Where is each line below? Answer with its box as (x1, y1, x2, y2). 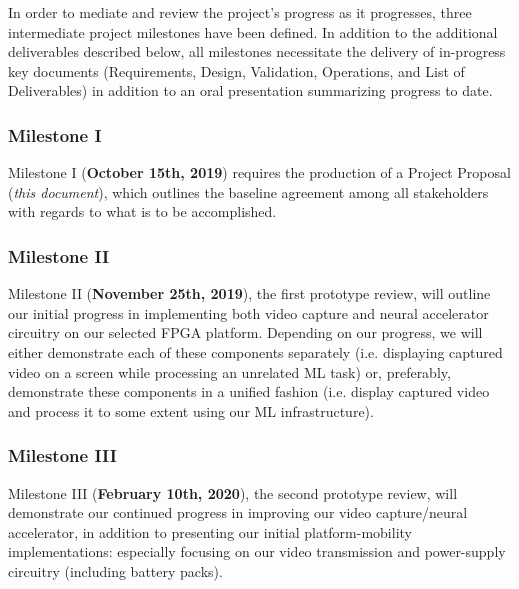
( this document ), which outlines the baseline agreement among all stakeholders (8, 181, 489, 202)
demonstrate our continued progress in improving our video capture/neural (8, 502, 468, 523)
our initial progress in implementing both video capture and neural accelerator (8, 302, 489, 323)
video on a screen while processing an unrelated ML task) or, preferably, (8, 361, 451, 382)
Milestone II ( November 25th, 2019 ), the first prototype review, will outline (8, 283, 491, 304)
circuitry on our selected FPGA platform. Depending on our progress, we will (8, 322, 483, 343)
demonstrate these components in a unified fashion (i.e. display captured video (8, 381, 490, 402)
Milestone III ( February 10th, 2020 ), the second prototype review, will (8, 482, 458, 503)
